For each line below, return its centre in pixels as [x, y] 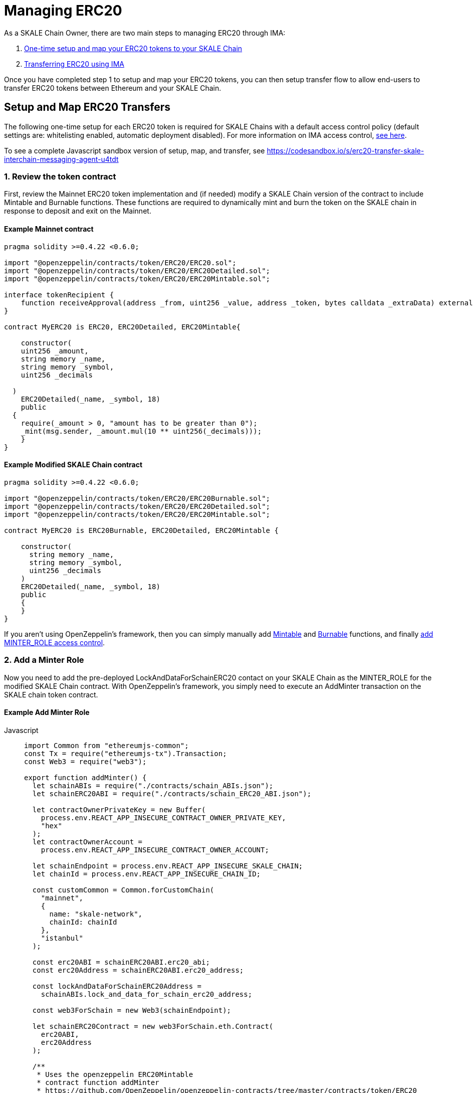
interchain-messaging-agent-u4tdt [61, 159]
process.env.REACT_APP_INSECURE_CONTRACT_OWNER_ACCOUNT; [155, 850]
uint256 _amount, [55, 351]
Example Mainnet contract [49, 229]
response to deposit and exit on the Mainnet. [78, 211]
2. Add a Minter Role [44, 660]
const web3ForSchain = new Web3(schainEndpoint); [132, 1010]
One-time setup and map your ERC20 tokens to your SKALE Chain [133, 48]
